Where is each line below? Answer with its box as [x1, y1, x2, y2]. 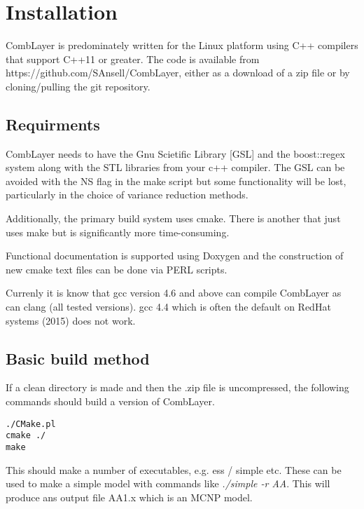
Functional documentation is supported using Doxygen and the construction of [6, 248, 344, 263]
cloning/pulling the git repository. [6, 79, 150, 93]
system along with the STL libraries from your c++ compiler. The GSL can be [6, 160, 345, 175]
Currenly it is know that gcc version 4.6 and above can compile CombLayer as [6, 285, 342, 300]
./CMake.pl [6, 419, 56, 429]
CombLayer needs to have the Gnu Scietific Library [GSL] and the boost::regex [6, 146, 345, 161]
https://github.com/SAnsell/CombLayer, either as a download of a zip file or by [6, 65, 350, 80]
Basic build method [6, 347, 150, 369]
